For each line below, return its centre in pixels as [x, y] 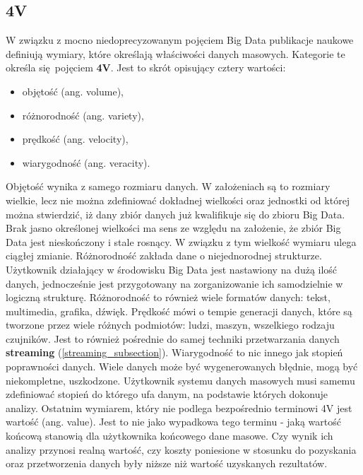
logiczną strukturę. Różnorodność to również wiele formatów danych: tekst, [168, 297]
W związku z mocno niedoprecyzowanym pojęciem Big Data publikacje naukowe [180, 40]
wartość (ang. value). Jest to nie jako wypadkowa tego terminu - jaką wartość [173, 422]
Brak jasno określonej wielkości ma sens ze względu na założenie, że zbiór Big [173, 228]
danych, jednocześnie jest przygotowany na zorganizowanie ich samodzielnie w [174, 283]
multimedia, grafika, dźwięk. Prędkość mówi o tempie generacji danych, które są [179, 311]
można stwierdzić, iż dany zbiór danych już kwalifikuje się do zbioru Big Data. [175, 214]
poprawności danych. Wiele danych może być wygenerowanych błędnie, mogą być [182, 366]
